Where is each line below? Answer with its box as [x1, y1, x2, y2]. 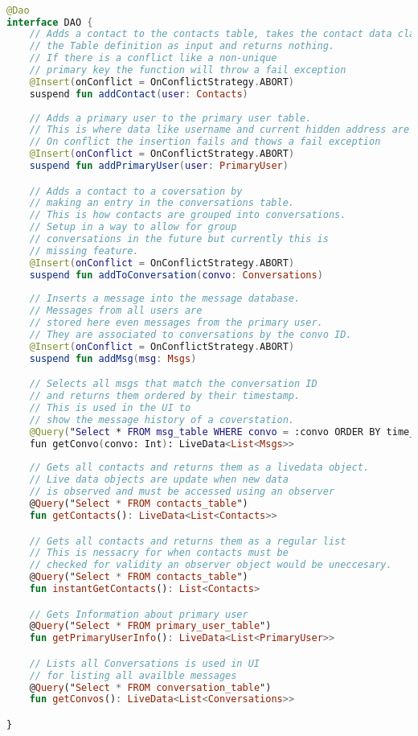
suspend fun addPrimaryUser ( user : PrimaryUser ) [29, 160, 289, 172]
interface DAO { [6, 16, 93, 28]
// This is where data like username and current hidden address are [29, 124, 410, 136]
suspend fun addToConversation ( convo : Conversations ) [29, 269, 323, 281]
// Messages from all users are [29, 305, 203, 317]
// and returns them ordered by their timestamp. [29, 390, 301, 402]
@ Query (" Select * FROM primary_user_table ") [29, 620, 272, 632]
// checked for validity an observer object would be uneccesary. [29, 559, 392, 571]
